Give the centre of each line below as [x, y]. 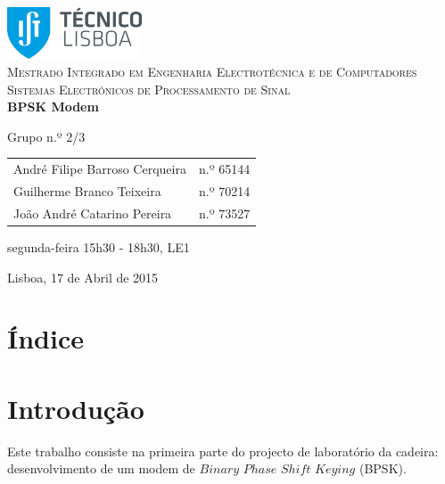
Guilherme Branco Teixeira [87, 191]
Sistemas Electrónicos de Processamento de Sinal [149, 89]
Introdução [76, 408]
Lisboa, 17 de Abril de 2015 [83, 277]
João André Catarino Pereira [93, 213]
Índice [45, 338]
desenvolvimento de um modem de [101, 468]
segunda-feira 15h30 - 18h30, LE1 [99, 246]
